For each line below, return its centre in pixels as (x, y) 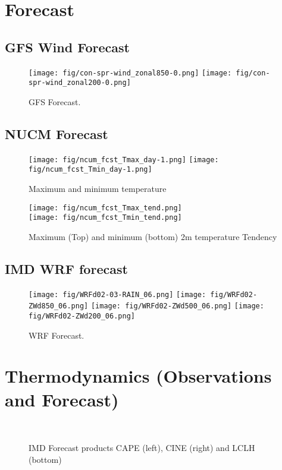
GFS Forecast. (55, 101)
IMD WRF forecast (66, 268)
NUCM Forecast (57, 133)
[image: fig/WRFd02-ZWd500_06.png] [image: (177, 306)
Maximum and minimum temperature (98, 188)
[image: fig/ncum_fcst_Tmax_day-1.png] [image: (124, 160)
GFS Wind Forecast (67, 47)
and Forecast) (62, 399)
